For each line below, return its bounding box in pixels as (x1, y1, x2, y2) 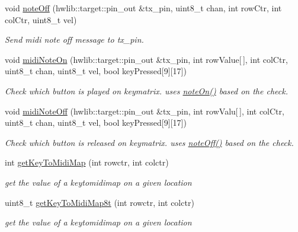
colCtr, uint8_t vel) (5, 13, 77, 26)
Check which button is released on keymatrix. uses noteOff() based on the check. (5, 136, 294, 148)
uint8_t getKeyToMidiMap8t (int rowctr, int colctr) (5, 196, 194, 208)
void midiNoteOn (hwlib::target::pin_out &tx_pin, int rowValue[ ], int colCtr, (5, 53, 288, 65)
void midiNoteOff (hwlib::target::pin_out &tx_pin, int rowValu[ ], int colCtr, (5, 104, 284, 117)
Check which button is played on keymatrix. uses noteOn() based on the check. (5, 84, 288, 97)
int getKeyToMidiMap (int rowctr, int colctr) (5, 156, 169, 169)
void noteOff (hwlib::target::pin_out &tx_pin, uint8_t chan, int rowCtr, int (5, 2, 282, 14)
